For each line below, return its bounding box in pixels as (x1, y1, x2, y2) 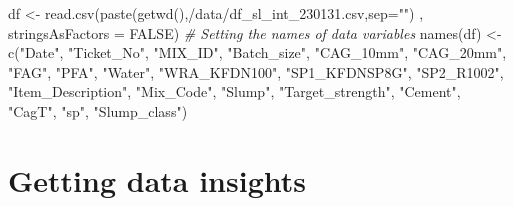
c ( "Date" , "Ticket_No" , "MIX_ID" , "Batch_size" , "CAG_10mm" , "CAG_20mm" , (8, 42, 507, 63)
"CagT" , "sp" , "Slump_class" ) (8, 100, 188, 121)
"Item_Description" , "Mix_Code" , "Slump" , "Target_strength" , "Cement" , (8, 81, 461, 102)
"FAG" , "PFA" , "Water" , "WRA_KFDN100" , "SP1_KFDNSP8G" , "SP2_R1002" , (8, 61, 504, 82)
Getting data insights (8, 159, 306, 200)
